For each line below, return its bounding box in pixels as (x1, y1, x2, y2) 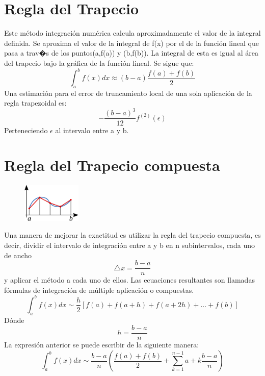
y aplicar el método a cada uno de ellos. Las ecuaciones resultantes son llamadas (4, 274, 255, 285)
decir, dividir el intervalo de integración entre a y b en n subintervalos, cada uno (4, 240, 255, 250)
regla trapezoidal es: (4, 97, 67, 108)
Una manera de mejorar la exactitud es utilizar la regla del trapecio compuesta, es (4, 230, 261, 240)
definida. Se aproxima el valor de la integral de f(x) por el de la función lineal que (4, 37, 259, 48)
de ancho (4, 249, 32, 260)
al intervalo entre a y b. (55, 124, 129, 135)
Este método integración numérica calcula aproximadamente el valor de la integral (4, 28, 261, 38)
